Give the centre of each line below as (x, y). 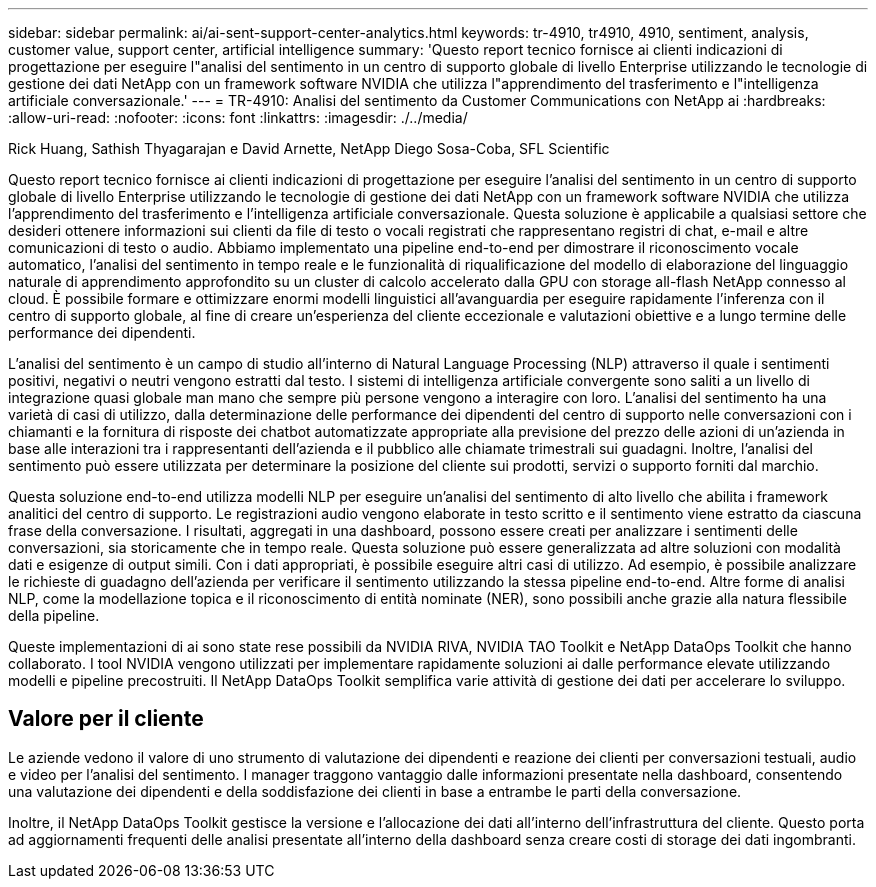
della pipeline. (54, 615)
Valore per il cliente (106, 719)
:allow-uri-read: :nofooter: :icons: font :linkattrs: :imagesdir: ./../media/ (238, 117)
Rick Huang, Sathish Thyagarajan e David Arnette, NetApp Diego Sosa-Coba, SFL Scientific (309, 148)
